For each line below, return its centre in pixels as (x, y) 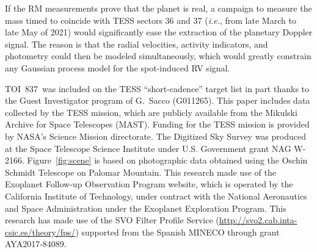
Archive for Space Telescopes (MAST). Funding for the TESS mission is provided (157, 124)
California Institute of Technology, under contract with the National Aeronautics (156, 196)
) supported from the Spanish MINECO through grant (177, 232)
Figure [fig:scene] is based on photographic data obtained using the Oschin (167, 160)
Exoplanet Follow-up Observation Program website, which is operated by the (149, 184)
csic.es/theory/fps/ (40, 232)
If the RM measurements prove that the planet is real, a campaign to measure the (158, 8)
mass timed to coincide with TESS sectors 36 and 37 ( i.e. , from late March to (151, 20)
